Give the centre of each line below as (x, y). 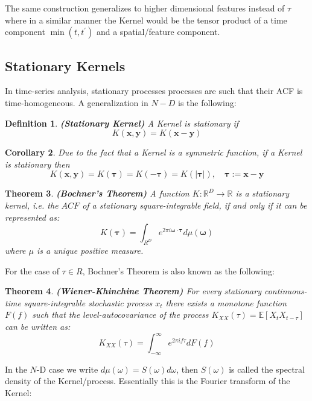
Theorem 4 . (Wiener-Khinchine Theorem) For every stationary (133, 291)
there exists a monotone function (226, 302)
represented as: (32, 217)
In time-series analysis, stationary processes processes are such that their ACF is (154, 91)
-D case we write (67, 369)
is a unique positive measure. (90, 250)
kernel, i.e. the (32, 205)
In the (16, 369)
